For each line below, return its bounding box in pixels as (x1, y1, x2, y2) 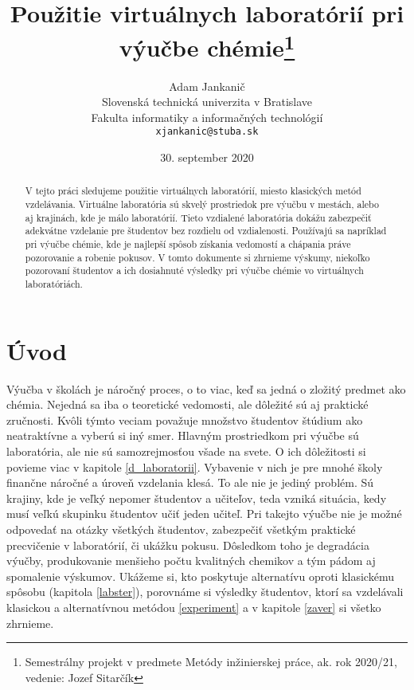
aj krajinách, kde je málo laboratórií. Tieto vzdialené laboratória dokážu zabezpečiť (25, 210, 372, 224)
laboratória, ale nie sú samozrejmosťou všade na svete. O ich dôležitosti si (6, 443, 366, 460)
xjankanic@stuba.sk (155, 126, 259, 138)
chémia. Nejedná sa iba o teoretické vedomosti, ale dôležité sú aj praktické (6, 396, 369, 413)
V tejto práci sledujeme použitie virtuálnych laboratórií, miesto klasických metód (25, 184, 361, 198)
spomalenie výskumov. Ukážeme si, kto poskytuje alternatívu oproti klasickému (6, 567, 394, 584)
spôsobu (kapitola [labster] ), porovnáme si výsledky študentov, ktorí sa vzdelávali (6, 583, 404, 600)
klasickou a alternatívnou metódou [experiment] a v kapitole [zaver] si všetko (6, 598, 381, 615)
